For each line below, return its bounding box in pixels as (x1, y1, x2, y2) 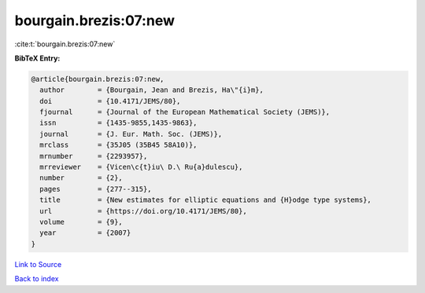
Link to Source (14, 259, 62, 269)
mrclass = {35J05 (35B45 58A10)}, (39, 141, 198, 149)
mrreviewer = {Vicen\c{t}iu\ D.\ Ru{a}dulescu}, (39, 163, 243, 172)
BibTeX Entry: (14, 53, 61, 63)
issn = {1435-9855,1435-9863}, (39, 119, 198, 127)
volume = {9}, (39, 218, 124, 226)
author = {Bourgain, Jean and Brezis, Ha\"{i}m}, (39, 86, 264, 94)
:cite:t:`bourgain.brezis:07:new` (14, 39, 116, 49)
